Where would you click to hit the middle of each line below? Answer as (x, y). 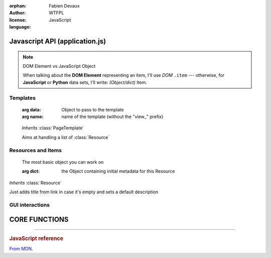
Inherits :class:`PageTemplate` (53, 128)
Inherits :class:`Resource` (36, 183)
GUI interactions (30, 205)
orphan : (18, 6)
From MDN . (21, 249)
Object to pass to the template (93, 109)
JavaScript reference (36, 238)
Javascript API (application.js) (58, 41)
